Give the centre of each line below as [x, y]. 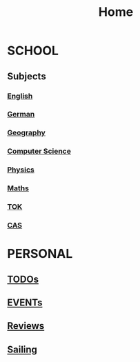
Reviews [26, 326]
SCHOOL [33, 51]
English [20, 96]
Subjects [27, 76]
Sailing [22, 349]
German [21, 114]
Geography [27, 133]
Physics [21, 170]
